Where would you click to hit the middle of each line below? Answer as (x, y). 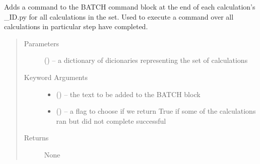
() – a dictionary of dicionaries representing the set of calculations (146, 60)
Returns (36, 138)
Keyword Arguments (56, 77)
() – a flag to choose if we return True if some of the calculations (156, 111)
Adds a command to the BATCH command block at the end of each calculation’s (130, 7)
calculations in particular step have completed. (76, 26)
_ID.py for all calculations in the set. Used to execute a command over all (119, 16)
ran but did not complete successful (111, 120)
